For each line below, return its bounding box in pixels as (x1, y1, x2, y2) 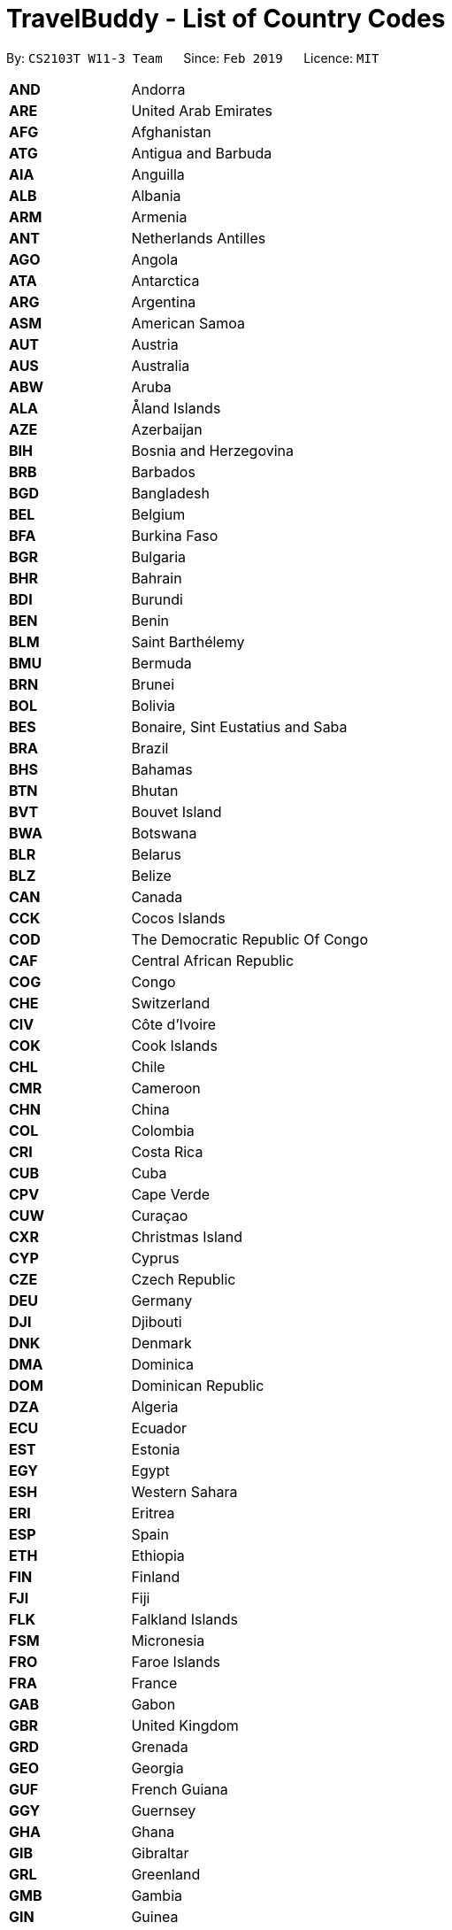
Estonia (131, 1440, 180, 1458)
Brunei (131, 675, 174, 693)
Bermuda (131, 653, 192, 672)
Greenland (131, 1864, 201, 1883)
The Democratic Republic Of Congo (131, 930, 369, 948)
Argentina (131, 292, 196, 311)
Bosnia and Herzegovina (131, 441, 295, 459)
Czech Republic (131, 1270, 236, 1288)
